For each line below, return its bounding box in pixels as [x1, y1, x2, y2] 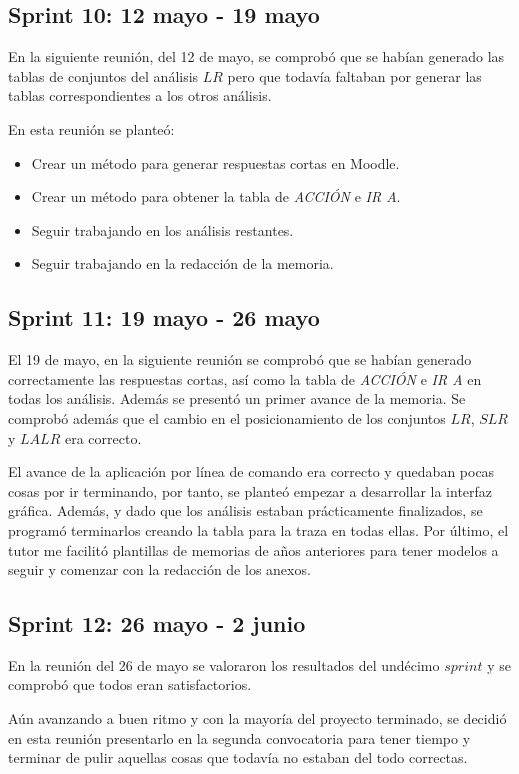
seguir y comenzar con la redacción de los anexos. [8, 559, 311, 580]
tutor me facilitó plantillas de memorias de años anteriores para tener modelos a [8, 539, 499, 560]
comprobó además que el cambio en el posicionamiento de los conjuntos [8, 407, 446, 428]
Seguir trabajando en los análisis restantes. [31, 219, 294, 240]
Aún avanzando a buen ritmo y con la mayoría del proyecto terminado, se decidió [8, 708, 507, 729]
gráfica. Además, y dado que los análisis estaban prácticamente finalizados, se [8, 500, 483, 521]
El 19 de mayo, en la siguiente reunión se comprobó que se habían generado [8, 349, 472, 370]
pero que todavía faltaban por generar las [227, 65, 482, 86]
